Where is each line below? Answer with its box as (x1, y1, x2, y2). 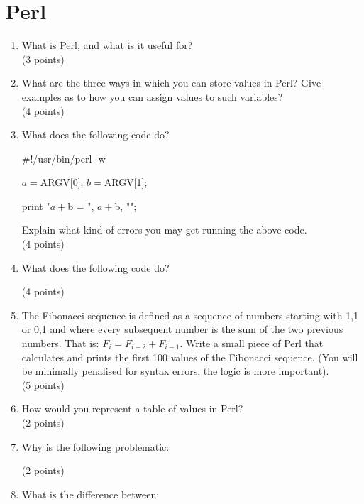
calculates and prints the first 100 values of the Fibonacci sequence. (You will (21, 349, 358, 364)
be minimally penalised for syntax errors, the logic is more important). (21, 363, 329, 378)
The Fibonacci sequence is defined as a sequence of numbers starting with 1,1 (21, 307, 359, 322)
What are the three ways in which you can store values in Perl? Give (21, 75, 321, 90)
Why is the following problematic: (21, 439, 170, 454)
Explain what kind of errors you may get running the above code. (21, 222, 307, 237)
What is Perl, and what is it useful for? (21, 38, 193, 53)
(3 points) (21, 51, 65, 66)
